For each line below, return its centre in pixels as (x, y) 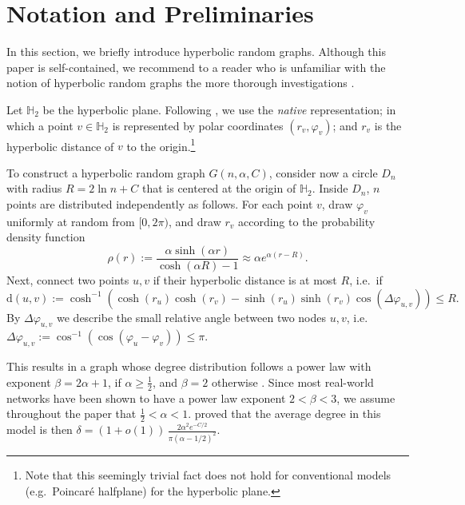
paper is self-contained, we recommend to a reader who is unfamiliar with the (196, 67)
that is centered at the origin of (219, 188)
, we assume (366, 398)
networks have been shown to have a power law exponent (146, 398)
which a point (40, 125)
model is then (40, 429)
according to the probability (306, 221)
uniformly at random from (71, 221)
